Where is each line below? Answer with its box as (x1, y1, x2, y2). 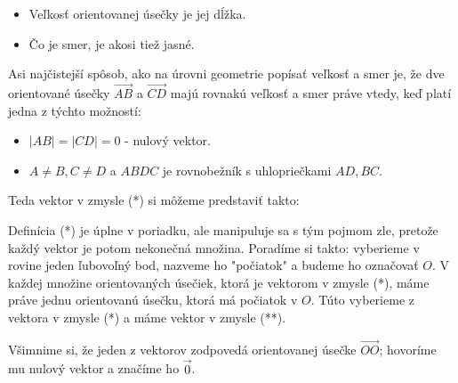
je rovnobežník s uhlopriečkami (162, 160, 332, 179)
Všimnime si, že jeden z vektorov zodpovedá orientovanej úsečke (8, 339, 357, 358)
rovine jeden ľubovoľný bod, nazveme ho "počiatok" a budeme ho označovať (8, 256, 419, 274)
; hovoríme (379, 339, 437, 358)
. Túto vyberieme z (310, 290, 414, 309)
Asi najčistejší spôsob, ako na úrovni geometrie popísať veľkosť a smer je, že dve (8, 64, 445, 83)
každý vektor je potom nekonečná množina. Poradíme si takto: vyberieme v (8, 238, 420, 257)
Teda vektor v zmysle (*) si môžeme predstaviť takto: (8, 191, 300, 209)
